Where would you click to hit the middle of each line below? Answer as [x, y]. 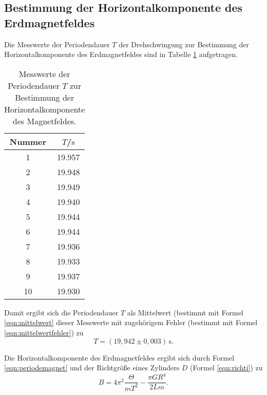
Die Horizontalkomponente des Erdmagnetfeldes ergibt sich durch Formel [119, 357]
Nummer [28, 141]
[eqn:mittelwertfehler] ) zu [44, 332]
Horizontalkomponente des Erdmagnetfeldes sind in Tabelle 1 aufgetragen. [121, 54]
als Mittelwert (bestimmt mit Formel [185, 312]
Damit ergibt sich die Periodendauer [61, 312]
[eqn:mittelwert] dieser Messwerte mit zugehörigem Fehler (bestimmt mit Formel [131, 322]
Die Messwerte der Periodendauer [57, 44]
